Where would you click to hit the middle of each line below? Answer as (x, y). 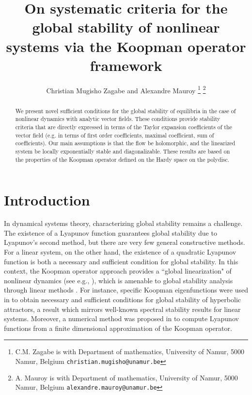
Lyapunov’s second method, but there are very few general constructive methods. (125, 242)
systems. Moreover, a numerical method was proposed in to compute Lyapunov (121, 318)
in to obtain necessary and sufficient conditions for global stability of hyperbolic (122, 300)
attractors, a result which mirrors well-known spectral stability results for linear (122, 309)
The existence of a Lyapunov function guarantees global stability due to (110, 232)
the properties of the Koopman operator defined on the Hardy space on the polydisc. (122, 159)
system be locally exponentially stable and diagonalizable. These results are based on (123, 151)
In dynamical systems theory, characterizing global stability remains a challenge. (123, 223)
